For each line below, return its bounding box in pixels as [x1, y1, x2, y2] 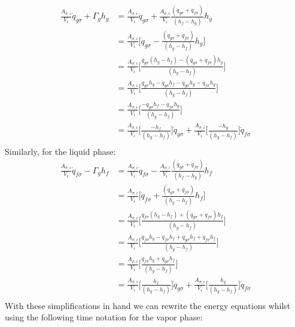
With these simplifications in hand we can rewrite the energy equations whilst [5, 299, 291, 311]
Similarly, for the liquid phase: [5, 145, 116, 157]
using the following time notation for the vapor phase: [5, 311, 203, 323]
